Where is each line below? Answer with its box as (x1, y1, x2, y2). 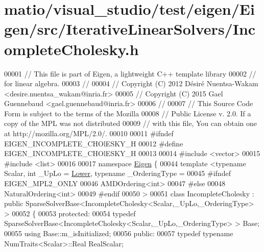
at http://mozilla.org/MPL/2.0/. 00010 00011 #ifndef (4, 128, 174, 139)
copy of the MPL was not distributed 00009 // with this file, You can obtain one (4, 118, 257, 129)
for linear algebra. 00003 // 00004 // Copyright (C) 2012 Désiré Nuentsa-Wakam (4, 78, 258, 89)
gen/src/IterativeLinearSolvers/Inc (4, 18, 256, 39)
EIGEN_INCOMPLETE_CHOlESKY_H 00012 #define (4, 138, 183, 148)
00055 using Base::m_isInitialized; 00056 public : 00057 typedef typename (4, 228, 233, 238)
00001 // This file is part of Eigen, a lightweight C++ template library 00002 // (4, 68, 256, 79)
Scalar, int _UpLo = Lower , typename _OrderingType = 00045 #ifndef (4, 168, 231, 179)
